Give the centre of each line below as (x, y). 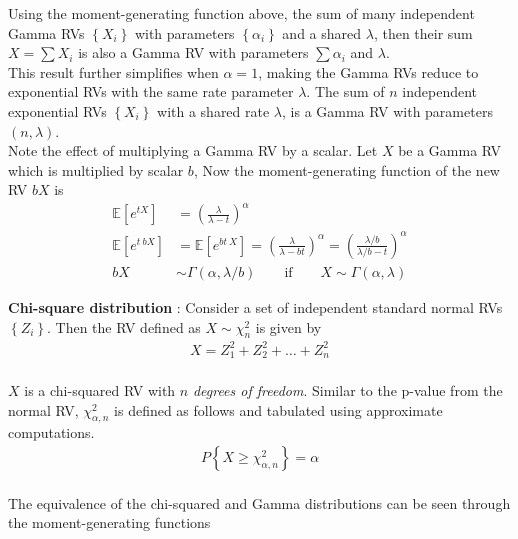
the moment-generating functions (109, 522)
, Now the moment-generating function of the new (346, 169)
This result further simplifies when (113, 71)
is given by (288, 326)
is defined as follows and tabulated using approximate (278, 409)
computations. (51, 432)
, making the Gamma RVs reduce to (368, 71)
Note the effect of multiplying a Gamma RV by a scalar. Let (193, 150)
